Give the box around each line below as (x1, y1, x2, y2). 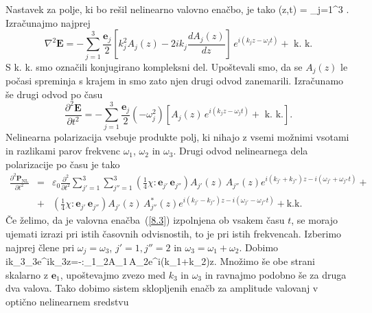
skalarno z (5, 267, 48, 281)
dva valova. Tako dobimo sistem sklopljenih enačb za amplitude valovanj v (5, 281, 318, 295)
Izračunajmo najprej (5, 15, 91, 30)
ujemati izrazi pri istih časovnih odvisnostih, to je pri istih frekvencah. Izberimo (5, 227, 342, 241)
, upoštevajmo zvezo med (60, 267, 165, 281)
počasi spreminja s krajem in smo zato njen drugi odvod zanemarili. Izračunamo (5, 73, 344, 87)
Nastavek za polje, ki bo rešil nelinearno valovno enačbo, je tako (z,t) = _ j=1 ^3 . (5, 2, 349, 16)
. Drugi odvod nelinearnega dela (173, 143, 308, 158)
